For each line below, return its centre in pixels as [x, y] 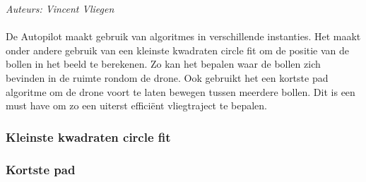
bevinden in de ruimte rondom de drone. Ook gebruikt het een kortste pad [167, 77]
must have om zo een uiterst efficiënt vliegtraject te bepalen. [137, 105]
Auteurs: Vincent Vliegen [60, 8]
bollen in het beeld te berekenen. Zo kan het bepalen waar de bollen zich [163, 64]
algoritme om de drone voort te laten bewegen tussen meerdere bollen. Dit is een [181, 91]
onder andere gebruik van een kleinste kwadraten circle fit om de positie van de [178, 50]
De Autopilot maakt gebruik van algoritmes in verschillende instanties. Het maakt [183, 36]
